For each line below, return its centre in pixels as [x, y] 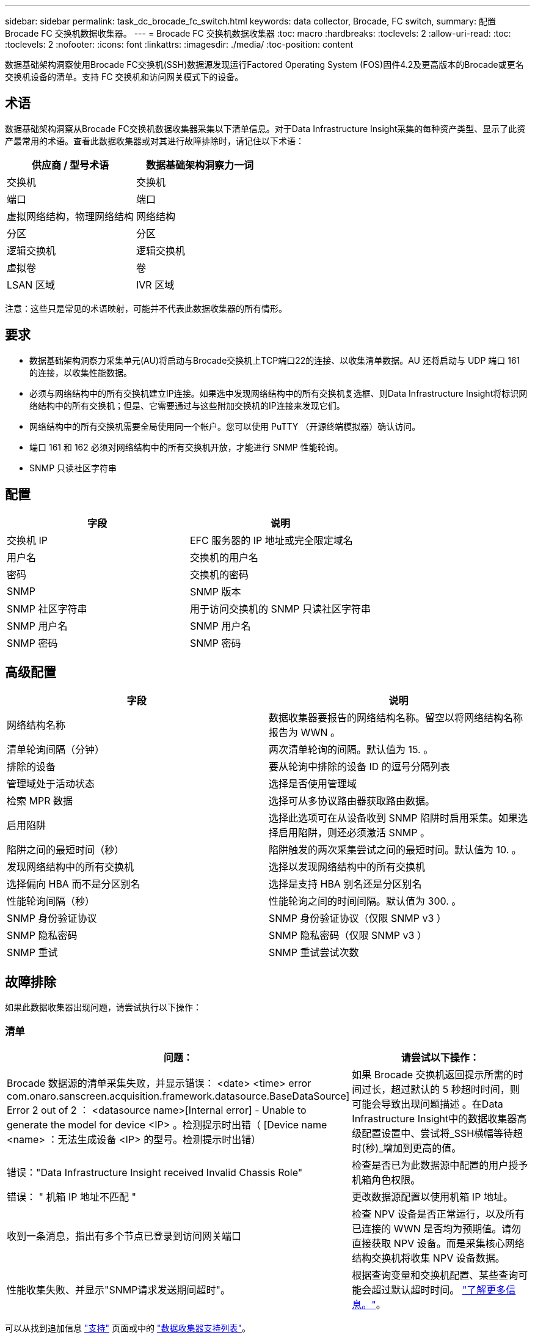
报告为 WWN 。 [304, 733]
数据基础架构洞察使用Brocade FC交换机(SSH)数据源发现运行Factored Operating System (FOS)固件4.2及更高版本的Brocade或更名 [264, 64]
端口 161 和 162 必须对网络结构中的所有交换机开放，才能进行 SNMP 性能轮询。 [186, 447]
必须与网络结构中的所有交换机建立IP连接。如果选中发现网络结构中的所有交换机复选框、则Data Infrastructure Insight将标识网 [278, 393]
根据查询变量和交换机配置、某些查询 [435, 1275]
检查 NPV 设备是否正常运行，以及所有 [438, 1214]
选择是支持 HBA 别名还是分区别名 [345, 884]
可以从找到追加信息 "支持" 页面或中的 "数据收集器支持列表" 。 [128, 1328]
